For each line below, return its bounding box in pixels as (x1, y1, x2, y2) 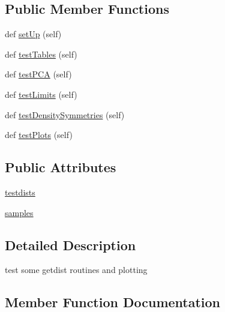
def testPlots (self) (5, 128, 73, 141)
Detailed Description (5, 235, 136, 254)
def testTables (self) (5, 47, 77, 60)
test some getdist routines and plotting (5, 263, 148, 276)
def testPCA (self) (5, 68, 72, 80)
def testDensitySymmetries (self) (5, 108, 125, 121)
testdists (5, 185, 35, 198)
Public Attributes (5, 158, 116, 176)
